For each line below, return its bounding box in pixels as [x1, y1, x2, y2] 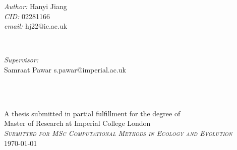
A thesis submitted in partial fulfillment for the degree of [4, 108, 181, 118]
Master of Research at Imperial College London [4, 118, 151, 128]
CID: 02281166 [4, 11, 50, 21]
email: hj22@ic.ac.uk [4, 21, 68, 31]
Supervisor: [4, 54, 38, 65]
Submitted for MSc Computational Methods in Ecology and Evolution [4, 127, 232, 138]
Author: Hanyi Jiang [4, 1, 67, 11]
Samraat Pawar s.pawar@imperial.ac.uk [4, 64, 126, 74]
